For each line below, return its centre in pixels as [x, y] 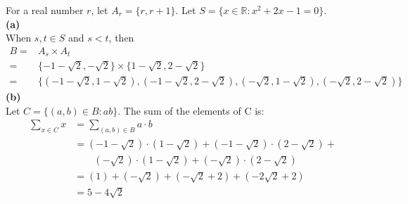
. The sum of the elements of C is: [191, 110]
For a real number [45, 10]
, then [121, 38]
